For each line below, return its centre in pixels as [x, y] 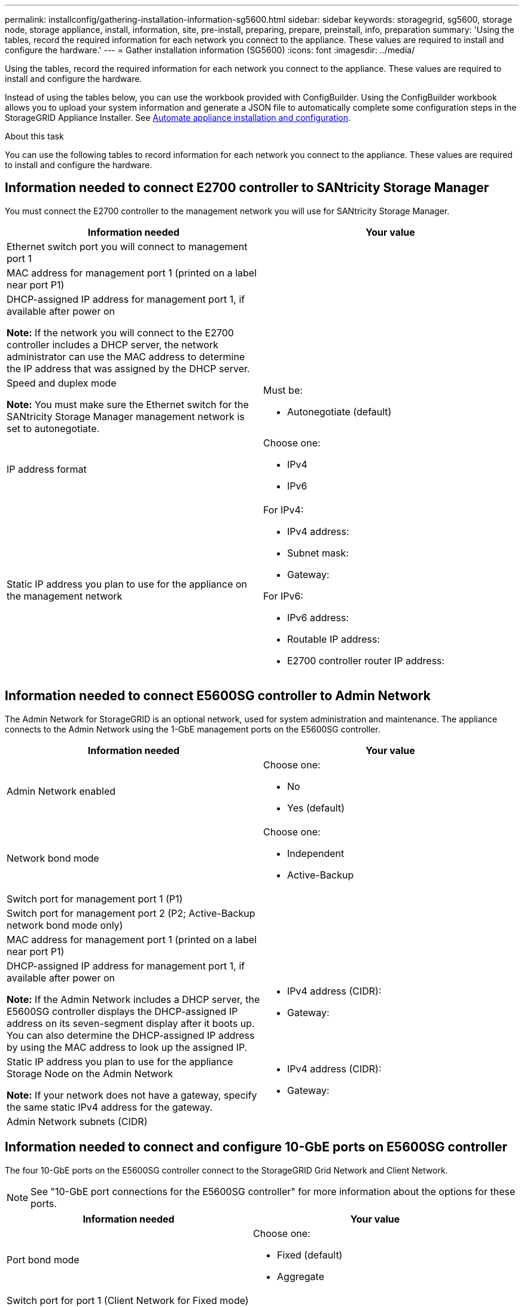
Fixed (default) [310, 1255]
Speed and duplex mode [62, 383]
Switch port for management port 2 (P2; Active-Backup [131, 913]
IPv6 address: [318, 617]
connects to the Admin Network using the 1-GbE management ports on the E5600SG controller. [193, 729]
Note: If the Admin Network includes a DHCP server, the [133, 999]
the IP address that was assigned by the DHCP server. [128, 368]
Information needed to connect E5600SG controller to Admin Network [218, 696]
